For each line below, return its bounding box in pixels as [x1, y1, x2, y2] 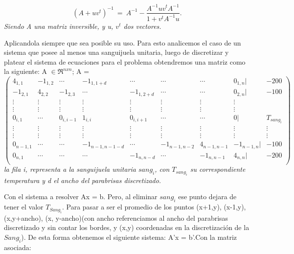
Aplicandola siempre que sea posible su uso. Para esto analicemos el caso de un [4, 37, 241, 47]
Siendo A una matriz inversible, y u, [4, 21, 113, 31]
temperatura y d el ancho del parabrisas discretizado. [4, 175, 161, 185]
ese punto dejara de [178, 191, 237, 202]
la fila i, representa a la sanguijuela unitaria [4, 164, 136, 174]
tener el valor [4, 202, 44, 212]
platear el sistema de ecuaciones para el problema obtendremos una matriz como [4, 56, 246, 67]
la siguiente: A [4, 66, 47, 76]
